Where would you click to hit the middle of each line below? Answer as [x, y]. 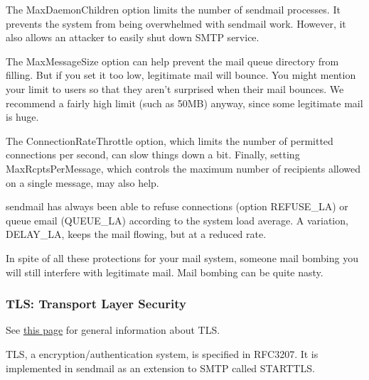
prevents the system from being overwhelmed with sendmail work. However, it [176, 23]
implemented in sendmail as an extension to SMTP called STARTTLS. [160, 368]
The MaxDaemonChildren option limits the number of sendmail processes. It [173, 9]
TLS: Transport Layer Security [96, 304]
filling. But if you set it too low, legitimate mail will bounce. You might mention [181, 75]
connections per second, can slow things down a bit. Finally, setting [153, 154]
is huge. [22, 117]
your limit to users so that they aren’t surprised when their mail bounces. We [175, 88]
